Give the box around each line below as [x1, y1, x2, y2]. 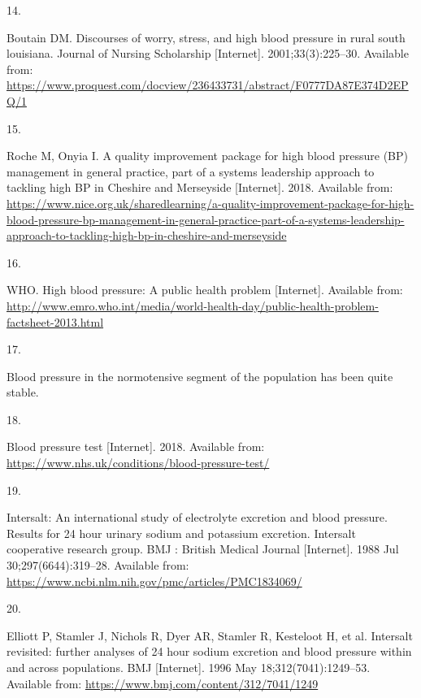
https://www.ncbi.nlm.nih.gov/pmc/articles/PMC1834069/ [7, 572, 302, 589]
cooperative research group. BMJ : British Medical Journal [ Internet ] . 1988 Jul [7, 540, 399, 557]
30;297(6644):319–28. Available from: [7, 557, 189, 574]
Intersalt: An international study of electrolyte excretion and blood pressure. [7, 509, 388, 526]
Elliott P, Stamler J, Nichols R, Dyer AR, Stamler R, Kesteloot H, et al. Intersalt [7, 626, 413, 644]
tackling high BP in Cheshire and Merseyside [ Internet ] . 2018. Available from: [7, 179, 393, 196]
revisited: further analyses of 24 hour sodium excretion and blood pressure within [7, 643, 412, 660]
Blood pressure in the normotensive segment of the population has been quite [7, 367, 393, 384]
